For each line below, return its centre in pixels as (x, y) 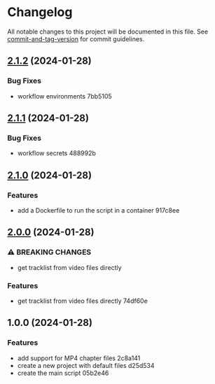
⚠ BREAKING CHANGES (49, 253)
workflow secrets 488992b (57, 153)
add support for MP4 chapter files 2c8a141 (79, 358)
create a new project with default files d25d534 (86, 365)
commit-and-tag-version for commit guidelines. (76, 38)
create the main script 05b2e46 (63, 373)
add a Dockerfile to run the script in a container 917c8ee (98, 210)
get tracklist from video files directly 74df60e (83, 301)
